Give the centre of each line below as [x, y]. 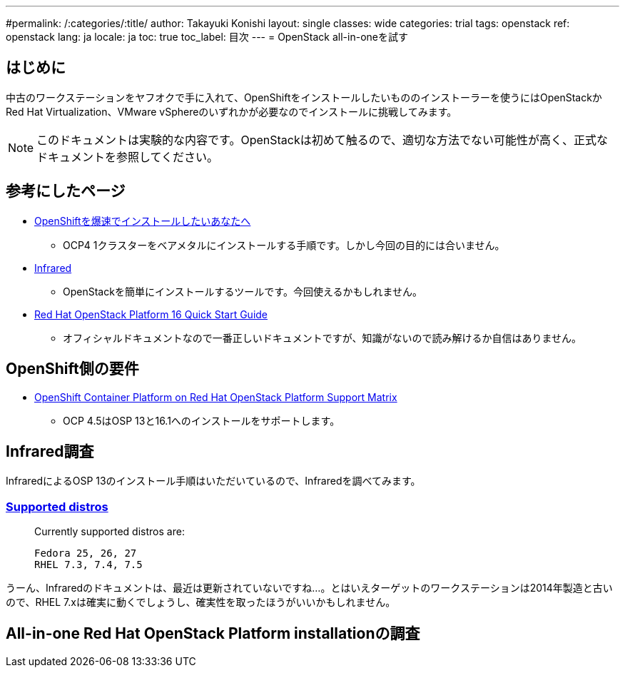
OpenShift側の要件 [72, 369]
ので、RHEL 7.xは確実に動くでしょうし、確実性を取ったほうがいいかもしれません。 [201, 602]
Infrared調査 [50, 451]
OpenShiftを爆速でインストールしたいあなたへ [143, 221]
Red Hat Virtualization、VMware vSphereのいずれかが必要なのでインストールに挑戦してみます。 [232, 111]
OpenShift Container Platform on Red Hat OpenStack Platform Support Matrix [216, 397]
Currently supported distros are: [110, 532]
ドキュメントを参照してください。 [128, 157]
